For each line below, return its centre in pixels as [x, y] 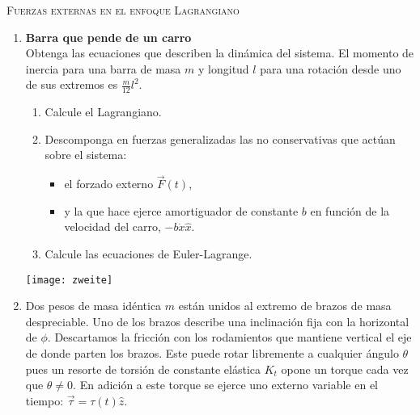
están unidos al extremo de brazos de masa [285, 306]
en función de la [350, 210]
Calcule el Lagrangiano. [103, 112]
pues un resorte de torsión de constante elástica [143, 369]
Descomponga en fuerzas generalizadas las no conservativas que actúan [220, 138]
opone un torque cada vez [345, 369]
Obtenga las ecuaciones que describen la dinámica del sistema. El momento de [220, 53]
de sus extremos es [72, 84]
